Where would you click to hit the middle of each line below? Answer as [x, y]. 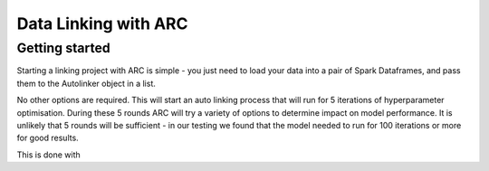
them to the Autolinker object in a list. [86, 83]
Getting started [63, 48]
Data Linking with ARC [102, 24]
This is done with [48, 155]
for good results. [48, 138]
